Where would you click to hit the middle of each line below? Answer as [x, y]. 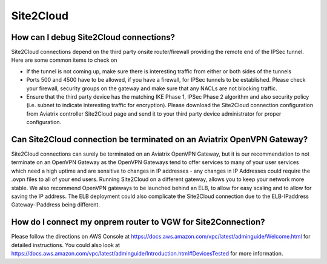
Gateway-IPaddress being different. [55, 205]
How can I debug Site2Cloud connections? [93, 37]
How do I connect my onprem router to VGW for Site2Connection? [138, 222]
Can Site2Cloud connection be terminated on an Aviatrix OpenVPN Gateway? [160, 140]
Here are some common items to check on [64, 60]
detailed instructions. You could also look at [66, 245]
